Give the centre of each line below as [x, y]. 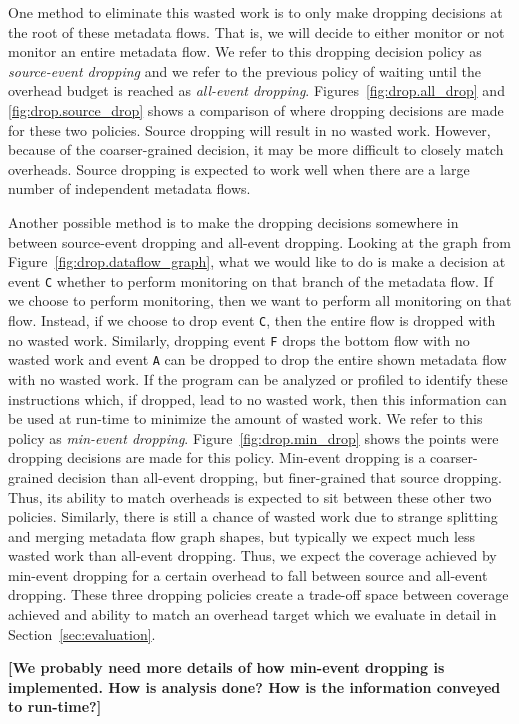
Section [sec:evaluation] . [82, 633]
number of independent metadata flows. [129, 188]
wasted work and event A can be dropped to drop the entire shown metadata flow [257, 359]
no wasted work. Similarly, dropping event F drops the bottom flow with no [239, 339]
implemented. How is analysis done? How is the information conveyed [254, 686]
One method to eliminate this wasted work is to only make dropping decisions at [255, 12]
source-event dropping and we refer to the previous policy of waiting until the [244, 70]
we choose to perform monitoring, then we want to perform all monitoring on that [260, 300]
